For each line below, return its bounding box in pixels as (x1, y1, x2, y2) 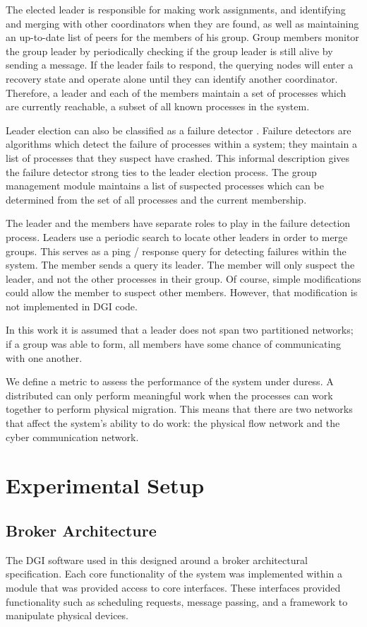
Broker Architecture (6, 519, 157, 541)
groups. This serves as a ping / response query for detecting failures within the (6, 243, 347, 258)
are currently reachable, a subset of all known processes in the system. (6, 99, 310, 114)
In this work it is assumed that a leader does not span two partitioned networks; (6, 322, 354, 337)
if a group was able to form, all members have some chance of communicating (6, 336, 342, 351)
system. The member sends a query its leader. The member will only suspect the (6, 257, 355, 272)
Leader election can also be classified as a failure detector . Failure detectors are (6, 122, 351, 137)
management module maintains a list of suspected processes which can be (6, 178, 324, 193)
